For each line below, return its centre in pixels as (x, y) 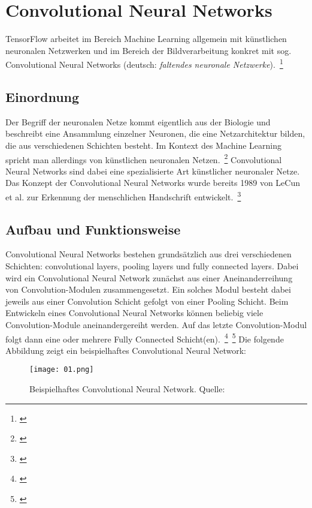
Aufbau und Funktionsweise (93, 229)
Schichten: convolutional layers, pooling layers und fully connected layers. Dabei (152, 266)
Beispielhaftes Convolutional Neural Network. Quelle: (127, 389)
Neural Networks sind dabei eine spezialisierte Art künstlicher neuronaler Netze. (153, 171)
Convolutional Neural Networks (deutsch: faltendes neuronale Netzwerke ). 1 (144, 63)
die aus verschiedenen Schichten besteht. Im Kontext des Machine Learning (143, 145)
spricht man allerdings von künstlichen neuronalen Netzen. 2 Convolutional (144, 158)
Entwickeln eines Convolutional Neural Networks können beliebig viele (134, 313)
